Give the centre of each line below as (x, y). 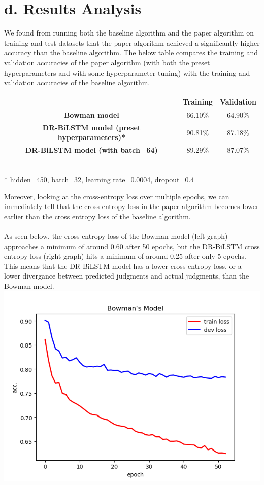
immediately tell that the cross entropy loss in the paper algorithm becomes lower (131, 206)
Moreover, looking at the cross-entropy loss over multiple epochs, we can (117, 196)
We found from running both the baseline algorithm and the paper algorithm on (129, 33)
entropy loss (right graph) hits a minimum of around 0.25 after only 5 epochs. (125, 256)
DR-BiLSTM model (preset (92, 127)
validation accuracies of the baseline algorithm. (77, 82)
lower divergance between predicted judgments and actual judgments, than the (127, 276)
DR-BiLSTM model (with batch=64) (91, 150)
